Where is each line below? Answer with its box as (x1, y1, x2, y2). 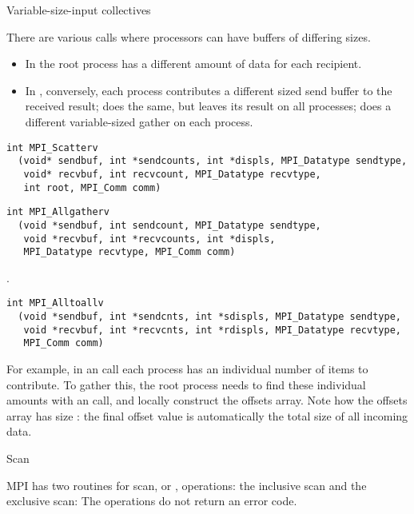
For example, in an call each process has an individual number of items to (6, 361, 368, 377)
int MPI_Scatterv (6, 141, 98, 153)
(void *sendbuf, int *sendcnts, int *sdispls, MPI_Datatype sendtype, (18, 311, 401, 323)
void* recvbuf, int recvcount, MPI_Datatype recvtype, (23, 168, 321, 180)
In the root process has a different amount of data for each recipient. (25, 55, 362, 72)
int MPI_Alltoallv (6, 297, 104, 309)
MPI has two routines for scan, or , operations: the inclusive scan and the (6, 476, 367, 493)
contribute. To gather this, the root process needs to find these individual (6, 376, 366, 392)
